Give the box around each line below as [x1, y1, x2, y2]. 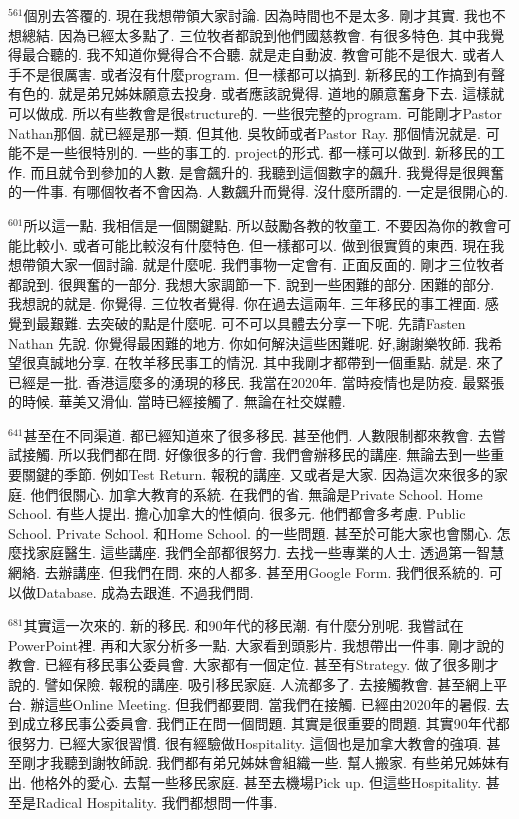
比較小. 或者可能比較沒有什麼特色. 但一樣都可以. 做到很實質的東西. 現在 [21, 234, 491, 255]
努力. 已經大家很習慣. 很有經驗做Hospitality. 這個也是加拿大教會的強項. [21, 732, 482, 753]
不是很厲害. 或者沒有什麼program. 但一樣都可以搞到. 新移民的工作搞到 [21, 63, 478, 84]
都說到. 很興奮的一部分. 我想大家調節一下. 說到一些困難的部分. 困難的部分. [8, 273, 495, 294]
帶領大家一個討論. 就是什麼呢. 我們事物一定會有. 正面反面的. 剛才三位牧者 [21, 254, 505, 275]
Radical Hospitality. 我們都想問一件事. [35, 791, 278, 812]
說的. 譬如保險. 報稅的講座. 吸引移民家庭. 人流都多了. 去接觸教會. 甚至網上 [8, 674, 494, 694]
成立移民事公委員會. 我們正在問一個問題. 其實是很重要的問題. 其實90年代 [21, 713, 496, 734]
